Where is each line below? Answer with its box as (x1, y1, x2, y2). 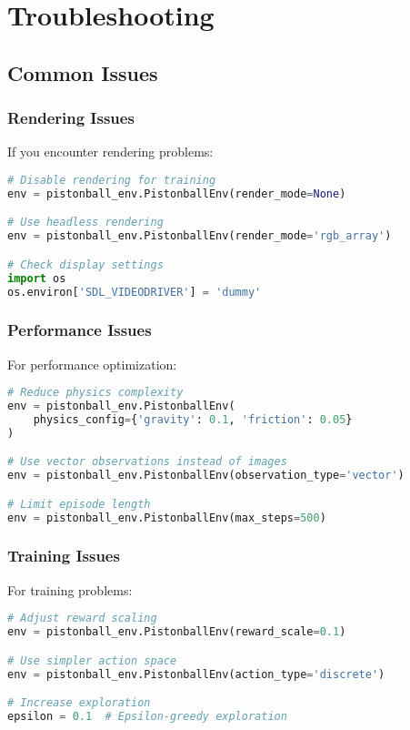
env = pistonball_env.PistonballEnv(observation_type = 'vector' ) (7, 469, 405, 482)
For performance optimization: (7, 354, 177, 373)
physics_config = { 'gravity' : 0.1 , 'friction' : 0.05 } (33, 412, 353, 426)
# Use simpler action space (7, 654, 177, 667)
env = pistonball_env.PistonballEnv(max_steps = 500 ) (7, 511, 326, 524)
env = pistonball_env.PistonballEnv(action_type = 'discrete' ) (7, 667, 385, 681)
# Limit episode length (7, 497, 151, 511)
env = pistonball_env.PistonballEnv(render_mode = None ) (7, 187, 346, 200)
